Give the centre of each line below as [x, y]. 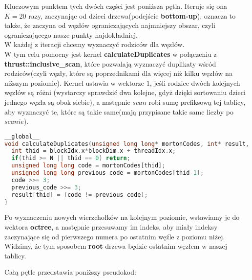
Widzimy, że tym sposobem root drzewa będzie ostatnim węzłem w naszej [116, 246]
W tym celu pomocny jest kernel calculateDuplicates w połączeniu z [111, 54]
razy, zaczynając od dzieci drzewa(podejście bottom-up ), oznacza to [132, 15]
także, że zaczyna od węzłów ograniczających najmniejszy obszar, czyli [110, 25]
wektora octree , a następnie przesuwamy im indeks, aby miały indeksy [111, 227]
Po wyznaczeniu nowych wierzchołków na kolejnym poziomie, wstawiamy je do [122, 217]
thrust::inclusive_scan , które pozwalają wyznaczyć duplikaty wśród [110, 63]
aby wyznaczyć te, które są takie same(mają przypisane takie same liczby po [119, 111]
